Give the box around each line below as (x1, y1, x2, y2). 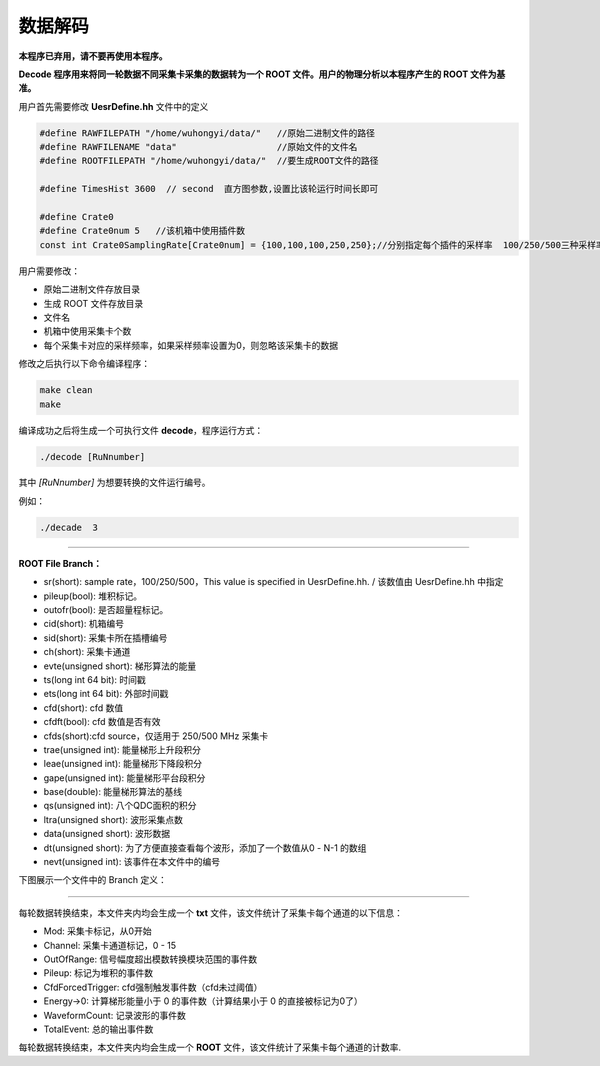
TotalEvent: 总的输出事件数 (43, 1023, 154, 1035)
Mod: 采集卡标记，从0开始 (43, 925, 152, 937)
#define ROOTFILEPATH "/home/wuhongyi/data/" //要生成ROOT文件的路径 (39, 155, 379, 167)
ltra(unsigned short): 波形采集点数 (43, 813, 184, 825)
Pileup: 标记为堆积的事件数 (43, 967, 154, 979)
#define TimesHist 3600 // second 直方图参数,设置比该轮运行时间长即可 (39, 183, 379, 195)
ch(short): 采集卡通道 (43, 646, 131, 658)
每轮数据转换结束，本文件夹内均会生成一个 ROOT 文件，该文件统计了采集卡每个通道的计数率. (18, 1041, 402, 1054)
